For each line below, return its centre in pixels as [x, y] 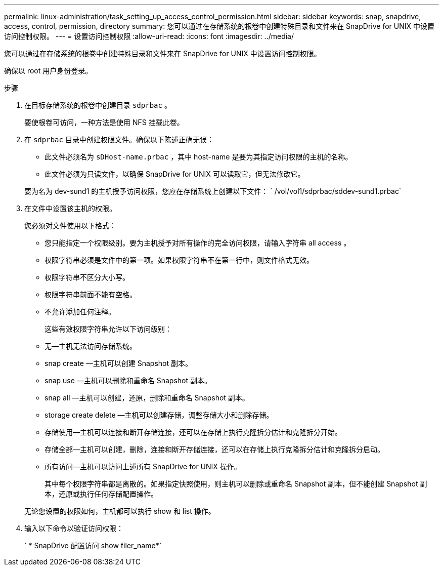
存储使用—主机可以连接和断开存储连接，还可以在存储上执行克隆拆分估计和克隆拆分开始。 [193, 432]
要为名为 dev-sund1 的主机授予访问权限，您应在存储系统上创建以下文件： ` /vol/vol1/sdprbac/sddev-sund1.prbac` [213, 191]
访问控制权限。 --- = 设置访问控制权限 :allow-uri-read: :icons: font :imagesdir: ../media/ [149, 36]
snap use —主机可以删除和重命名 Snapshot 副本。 [128, 380]
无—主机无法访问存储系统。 [91, 346]
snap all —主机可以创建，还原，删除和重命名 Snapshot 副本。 [147, 398]
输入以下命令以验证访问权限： [74, 528]
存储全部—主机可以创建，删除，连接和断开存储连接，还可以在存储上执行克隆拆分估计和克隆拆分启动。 [214, 449]
